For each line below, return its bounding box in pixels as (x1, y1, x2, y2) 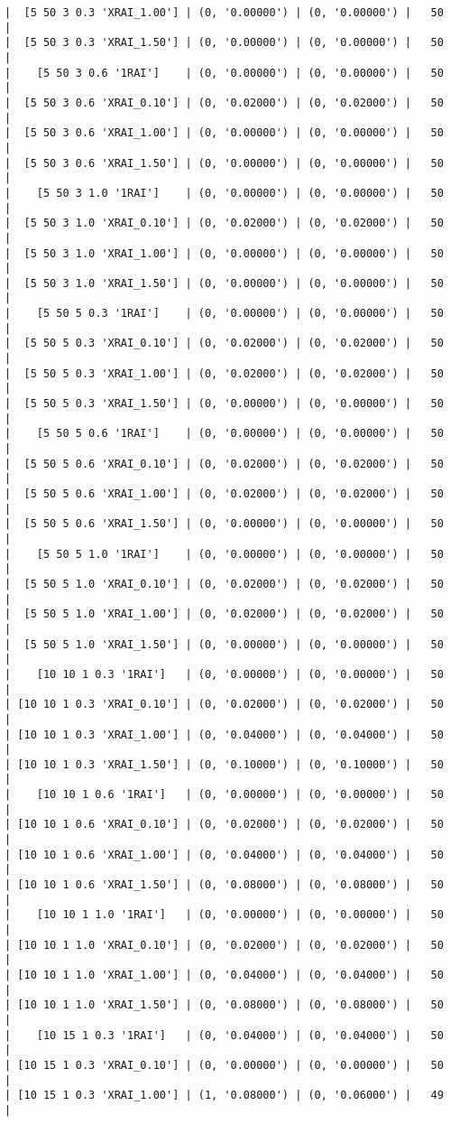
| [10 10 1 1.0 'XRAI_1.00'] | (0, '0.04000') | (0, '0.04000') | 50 (5, 969, 444, 981)
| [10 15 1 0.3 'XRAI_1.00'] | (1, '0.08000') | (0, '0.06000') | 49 (5, 1089, 444, 1102)
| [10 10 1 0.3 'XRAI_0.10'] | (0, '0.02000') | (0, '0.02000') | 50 (5, 698, 444, 711)
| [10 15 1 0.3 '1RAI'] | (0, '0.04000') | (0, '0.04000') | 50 (5, 1028, 444, 1042)
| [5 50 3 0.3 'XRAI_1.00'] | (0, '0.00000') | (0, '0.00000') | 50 (5, 6, 444, 19)
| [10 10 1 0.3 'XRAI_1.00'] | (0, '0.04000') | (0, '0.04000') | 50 (5, 728, 444, 741)
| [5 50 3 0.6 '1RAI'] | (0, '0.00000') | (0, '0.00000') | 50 (5, 66, 444, 79)
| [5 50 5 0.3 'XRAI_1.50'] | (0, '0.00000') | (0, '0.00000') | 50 (5, 397, 444, 411)
